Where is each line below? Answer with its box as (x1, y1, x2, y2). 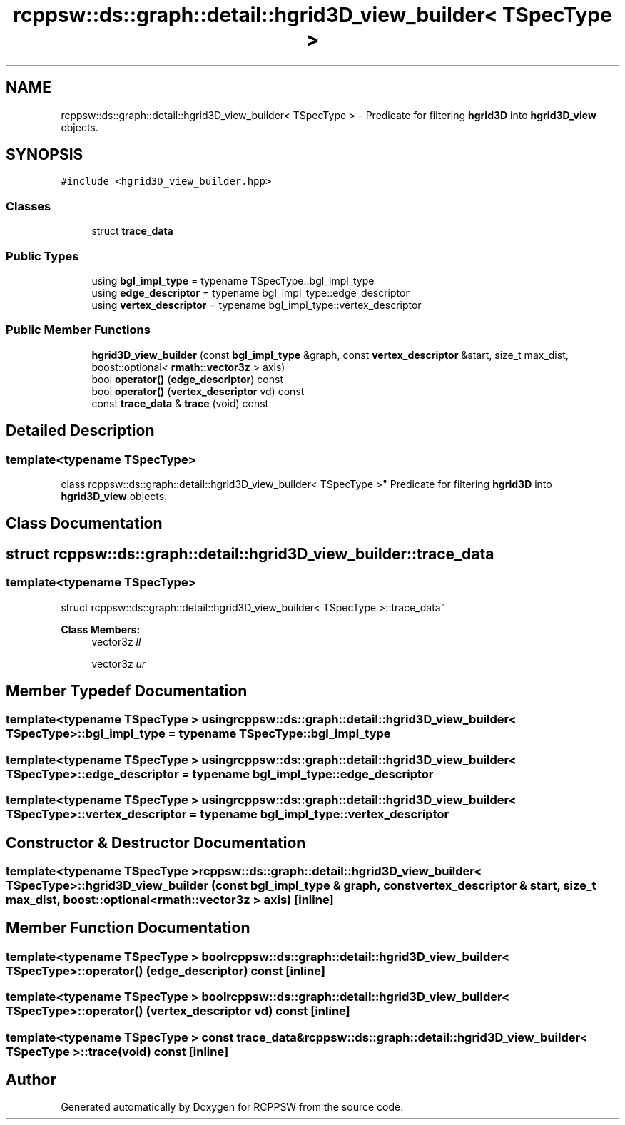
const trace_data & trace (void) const (91, 397, 269, 409)
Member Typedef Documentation (6, 681, 248, 700)
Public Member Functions (6, 322, 151, 337)
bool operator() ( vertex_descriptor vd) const (91, 385, 305, 397)
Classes (6, 198, 51, 213)
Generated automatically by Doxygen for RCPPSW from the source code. (61, 1101, 404, 1114)
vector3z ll (91, 635, 141, 648)
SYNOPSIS (6, 146, 83, 164)
